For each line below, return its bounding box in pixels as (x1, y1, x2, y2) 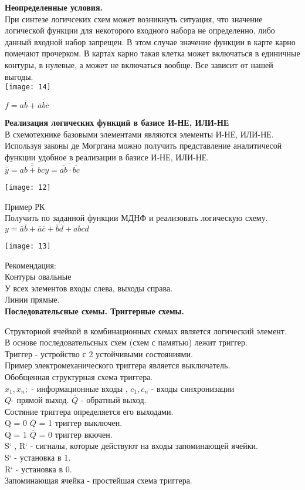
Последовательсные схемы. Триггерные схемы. (5, 304, 184, 317)
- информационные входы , (31, 382, 128, 394)
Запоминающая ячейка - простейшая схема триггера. (5, 474, 192, 486)
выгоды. (5, 70, 33, 82)
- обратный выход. (80, 394, 147, 406)
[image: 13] (5, 241, 51, 250)
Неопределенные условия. (5, 1, 103, 13)
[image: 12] (5, 183, 51, 192)
